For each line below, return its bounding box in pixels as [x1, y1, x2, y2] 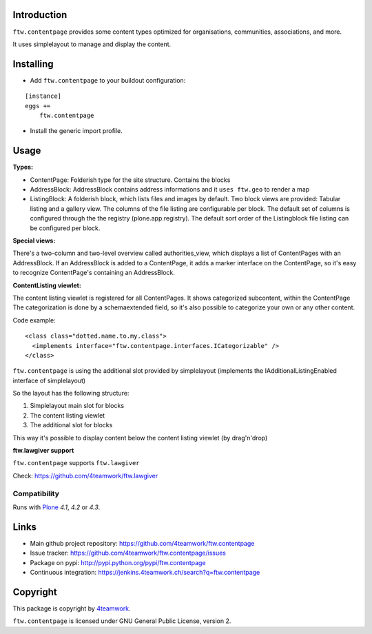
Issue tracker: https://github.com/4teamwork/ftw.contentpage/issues [30, 549, 227, 558]
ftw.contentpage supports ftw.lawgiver [12, 459, 140, 467]
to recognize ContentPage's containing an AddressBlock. [12, 269, 175, 277]
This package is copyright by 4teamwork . [12, 604, 131, 613]
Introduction [12, 9, 68, 21]
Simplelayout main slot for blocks [30, 402, 124, 410]
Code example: [12, 316, 56, 324]
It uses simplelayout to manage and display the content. [12, 40, 172, 48]
